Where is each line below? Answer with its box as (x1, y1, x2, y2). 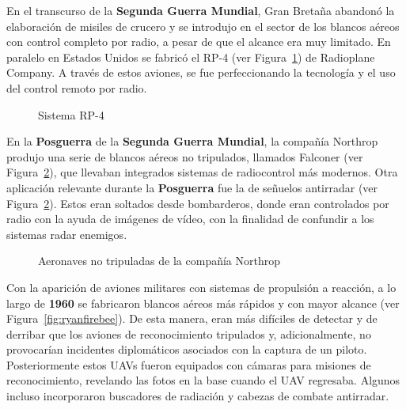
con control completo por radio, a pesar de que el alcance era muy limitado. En (6, 33, 391, 50)
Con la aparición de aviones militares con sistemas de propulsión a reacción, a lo (6, 278, 397, 295)
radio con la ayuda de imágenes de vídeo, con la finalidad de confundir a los (6, 210, 374, 227)
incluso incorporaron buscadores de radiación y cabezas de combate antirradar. (6, 388, 389, 404)
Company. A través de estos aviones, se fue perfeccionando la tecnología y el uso (6, 64, 396, 81)
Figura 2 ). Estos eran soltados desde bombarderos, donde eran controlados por (6, 195, 389, 211)
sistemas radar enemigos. (6, 225, 127, 242)
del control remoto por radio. (6, 79, 147, 96)
